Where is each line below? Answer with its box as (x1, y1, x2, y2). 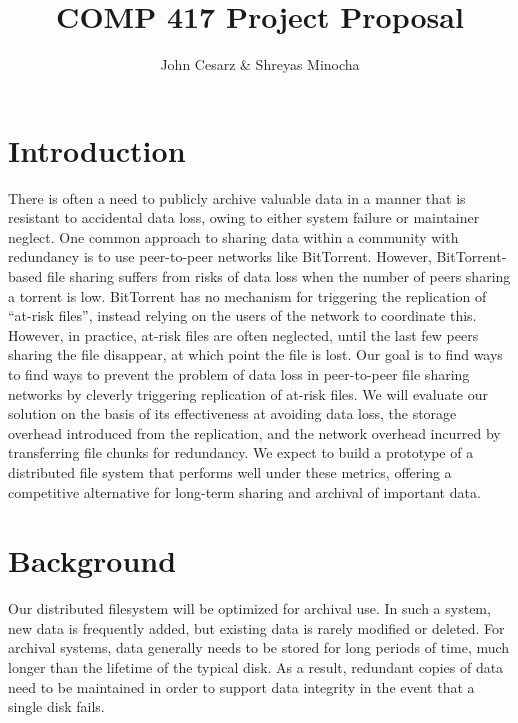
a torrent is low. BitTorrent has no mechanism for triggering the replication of (8, 285, 487, 306)
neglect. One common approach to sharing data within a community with (8, 226, 459, 247)
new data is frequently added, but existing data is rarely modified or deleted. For (8, 617, 505, 638)
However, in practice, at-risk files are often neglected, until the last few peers (8, 324, 479, 345)
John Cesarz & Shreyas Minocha (160, 54, 360, 75)
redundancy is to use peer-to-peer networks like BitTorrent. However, (8, 246, 432, 267)
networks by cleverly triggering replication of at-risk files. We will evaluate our (8, 383, 489, 404)
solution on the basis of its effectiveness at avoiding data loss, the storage (8, 403, 457, 424)
